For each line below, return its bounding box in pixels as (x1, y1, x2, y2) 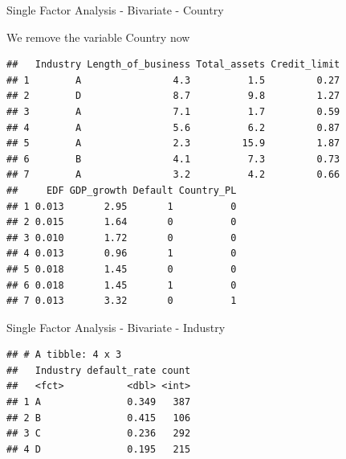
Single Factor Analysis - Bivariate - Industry (6, 318, 226, 335)
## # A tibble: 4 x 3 (6, 349, 122, 361)
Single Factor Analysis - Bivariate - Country (6, 2, 224, 18)
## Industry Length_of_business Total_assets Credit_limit (6, 59, 340, 71)
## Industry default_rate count (6, 364, 191, 376)
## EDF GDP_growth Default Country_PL (6, 184, 237, 196)
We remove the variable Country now (6, 28, 190, 45)
